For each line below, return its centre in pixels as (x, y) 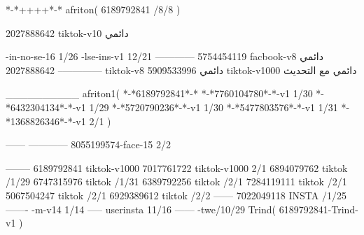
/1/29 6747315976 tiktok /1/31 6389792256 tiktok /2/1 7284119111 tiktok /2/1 (176, 181)
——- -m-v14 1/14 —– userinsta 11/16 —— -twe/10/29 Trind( (141, 209)
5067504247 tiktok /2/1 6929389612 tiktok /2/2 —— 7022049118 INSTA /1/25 (176, 195)
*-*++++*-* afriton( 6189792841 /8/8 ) (93, 9)
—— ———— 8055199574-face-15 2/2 (89, 144)
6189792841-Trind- (318, 209)
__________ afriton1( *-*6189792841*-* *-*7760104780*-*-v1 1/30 (159, 93)
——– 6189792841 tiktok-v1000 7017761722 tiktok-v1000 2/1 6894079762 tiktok (177, 168)
